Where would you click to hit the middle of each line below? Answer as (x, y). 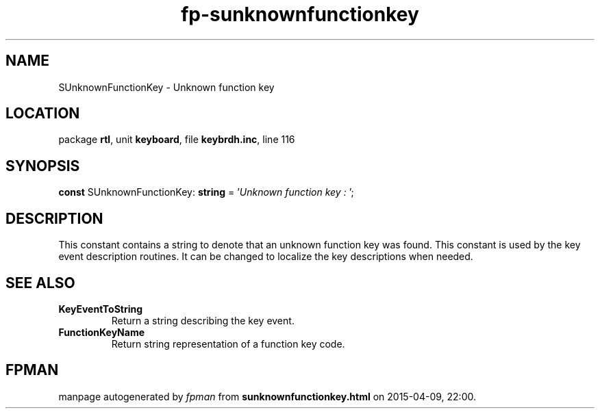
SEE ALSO (40, 283)
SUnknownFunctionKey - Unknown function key (166, 87)
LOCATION (43, 114)
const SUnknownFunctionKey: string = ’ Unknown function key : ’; (206, 192)
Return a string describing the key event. (203, 320)
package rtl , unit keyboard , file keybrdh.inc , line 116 (177, 140)
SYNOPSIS (43, 166)
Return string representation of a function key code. (228, 344)
